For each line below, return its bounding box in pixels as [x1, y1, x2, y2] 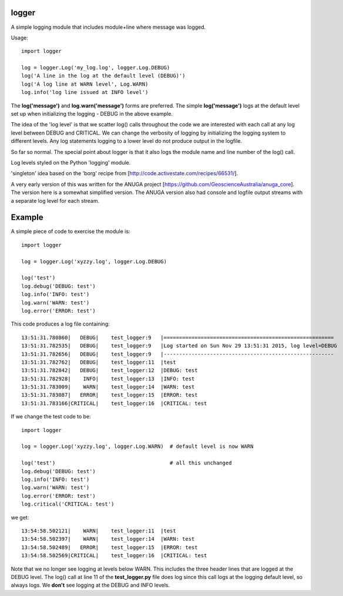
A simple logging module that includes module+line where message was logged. [11, 24, 206, 31]
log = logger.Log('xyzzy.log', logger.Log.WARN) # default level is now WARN [21, 443, 254, 450]
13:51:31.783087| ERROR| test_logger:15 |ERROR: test [21, 391, 198, 399]
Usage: [11, 34, 29, 41]
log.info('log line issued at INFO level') [21, 89, 149, 96]
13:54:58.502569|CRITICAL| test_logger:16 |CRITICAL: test [21, 553, 207, 559]
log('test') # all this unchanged [21, 460, 232, 467]
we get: [11, 514, 29, 521]
